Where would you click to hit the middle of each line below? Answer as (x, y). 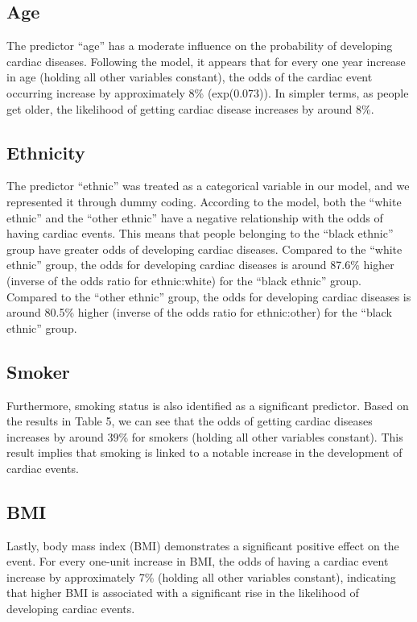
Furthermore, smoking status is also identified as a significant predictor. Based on (208, 405)
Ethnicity (46, 152)
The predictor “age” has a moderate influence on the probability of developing (200, 46)
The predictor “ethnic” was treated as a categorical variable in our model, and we (208, 186)
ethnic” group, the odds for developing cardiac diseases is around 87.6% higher (200, 265)
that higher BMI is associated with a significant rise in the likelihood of (183, 593)
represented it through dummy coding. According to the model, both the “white (204, 201)
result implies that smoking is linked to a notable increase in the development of (204, 452)
